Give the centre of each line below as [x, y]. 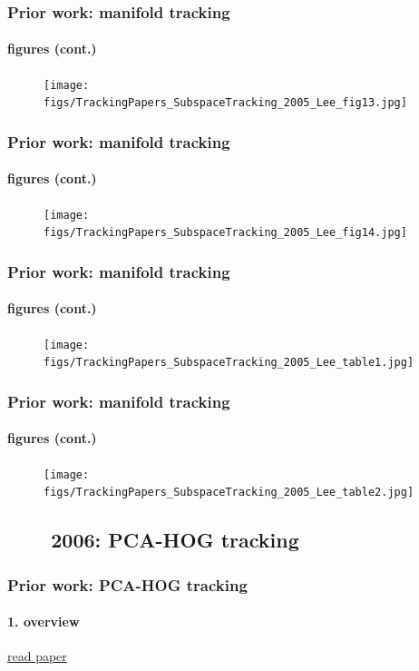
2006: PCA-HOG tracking [175, 540]
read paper [37, 656]
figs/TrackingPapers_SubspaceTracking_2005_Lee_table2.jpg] [229, 493]
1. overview [44, 622]
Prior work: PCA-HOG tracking [127, 584]
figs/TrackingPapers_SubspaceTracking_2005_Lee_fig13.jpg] [225, 103]
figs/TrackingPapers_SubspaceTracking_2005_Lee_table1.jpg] [229, 363]
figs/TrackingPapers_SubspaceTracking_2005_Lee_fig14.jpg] [225, 233]
